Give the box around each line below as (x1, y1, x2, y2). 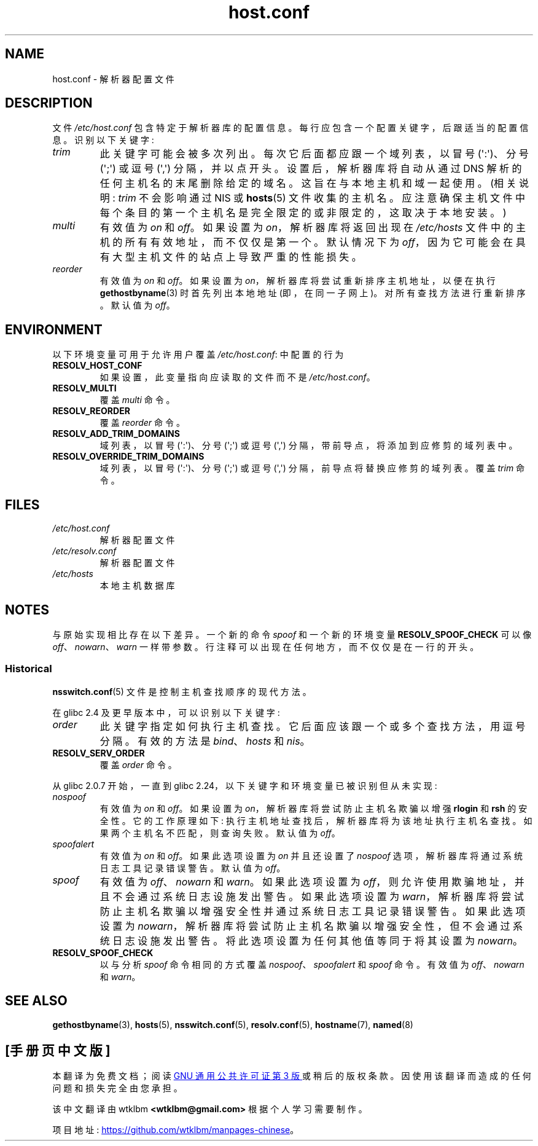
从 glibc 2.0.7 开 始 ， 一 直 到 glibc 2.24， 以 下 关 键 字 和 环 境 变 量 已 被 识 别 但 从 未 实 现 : (52, 780, 437, 791)
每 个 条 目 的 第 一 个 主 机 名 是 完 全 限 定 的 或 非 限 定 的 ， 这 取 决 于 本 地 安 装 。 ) (99, 206, 507, 219)
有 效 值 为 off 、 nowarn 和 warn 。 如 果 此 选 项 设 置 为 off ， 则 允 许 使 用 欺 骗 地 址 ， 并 (99, 875, 524, 888)
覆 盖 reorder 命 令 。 (99, 417, 185, 428)
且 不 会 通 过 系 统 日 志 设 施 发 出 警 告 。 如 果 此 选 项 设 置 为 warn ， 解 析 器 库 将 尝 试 (99, 890, 524, 903)
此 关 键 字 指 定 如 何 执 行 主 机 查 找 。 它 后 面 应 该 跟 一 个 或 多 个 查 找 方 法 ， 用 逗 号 (99, 720, 526, 732)
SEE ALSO (5, 993, 68, 1009)
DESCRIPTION (5, 95, 93, 111)
